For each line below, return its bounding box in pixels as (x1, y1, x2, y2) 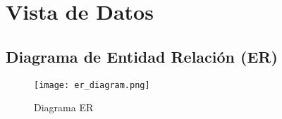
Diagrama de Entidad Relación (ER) (6, 45, 278, 67)
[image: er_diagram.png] (34, 80, 150, 90)
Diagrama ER (34, 100, 94, 115)
